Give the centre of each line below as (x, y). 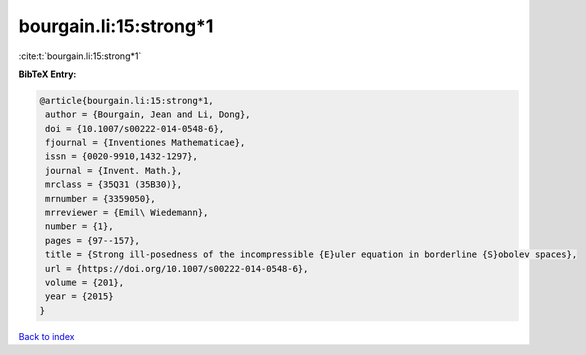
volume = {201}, (85, 282)
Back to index (46, 336)
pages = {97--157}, (92, 240)
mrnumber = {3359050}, (101, 198)
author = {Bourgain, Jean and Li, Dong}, (148, 114)
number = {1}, (79, 226)
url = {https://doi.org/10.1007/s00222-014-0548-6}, (177, 268)
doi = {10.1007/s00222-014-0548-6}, (135, 128)
